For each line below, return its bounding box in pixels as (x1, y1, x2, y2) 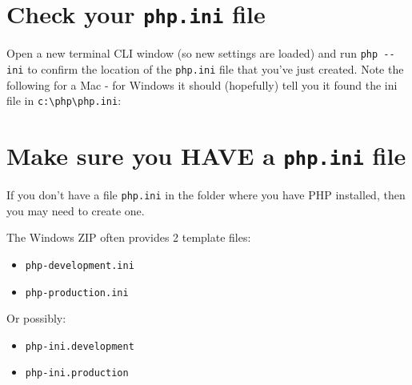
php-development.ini (25, 259, 134, 271)
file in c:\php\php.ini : (6, 92, 122, 109)
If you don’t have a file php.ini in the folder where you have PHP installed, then (6, 186, 406, 203)
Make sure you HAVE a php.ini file (6, 139, 406, 171)
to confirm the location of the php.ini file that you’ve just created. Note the (27, 60, 404, 77)
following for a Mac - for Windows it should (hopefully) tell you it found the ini (6, 76, 398, 93)
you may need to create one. (6, 202, 145, 219)
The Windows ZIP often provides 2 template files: (6, 229, 251, 246)
